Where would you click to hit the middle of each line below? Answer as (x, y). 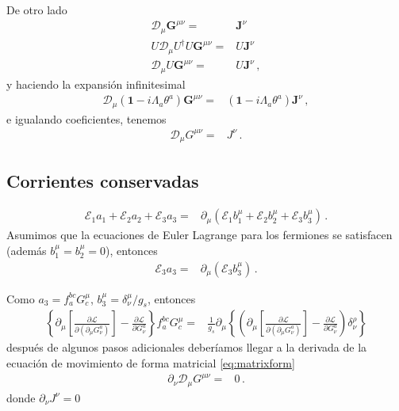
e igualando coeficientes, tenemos (86, 118)
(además (27, 251)
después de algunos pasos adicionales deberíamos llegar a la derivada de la (187, 347)
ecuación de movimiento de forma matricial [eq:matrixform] (151, 363)
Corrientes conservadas (103, 180)
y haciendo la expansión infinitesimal (96, 84)
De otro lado (37, 10)
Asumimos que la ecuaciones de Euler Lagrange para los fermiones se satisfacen (199, 235)
